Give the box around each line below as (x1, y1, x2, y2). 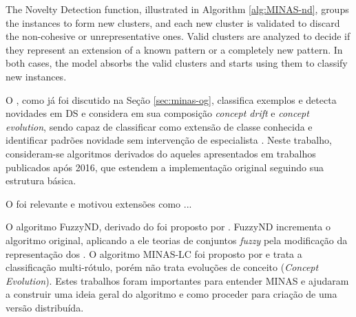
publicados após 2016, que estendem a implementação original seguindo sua (6, 160, 324, 174)
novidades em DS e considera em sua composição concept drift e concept (6, 106, 309, 120)
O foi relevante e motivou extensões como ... (6, 196, 192, 210)
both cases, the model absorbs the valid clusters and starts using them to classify (6, 56, 348, 70)
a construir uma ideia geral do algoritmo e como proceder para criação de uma (6, 287, 337, 301)
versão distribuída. (6, 300, 84, 314)
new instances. (6, 69, 67, 83)
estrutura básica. (6, 173, 76, 188)
